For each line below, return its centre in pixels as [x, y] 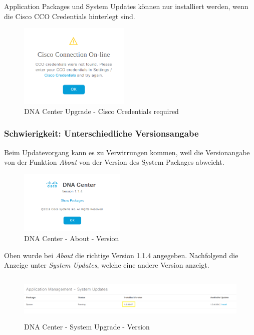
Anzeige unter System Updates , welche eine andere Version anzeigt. [107, 265]
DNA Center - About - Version [72, 238]
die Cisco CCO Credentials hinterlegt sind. [70, 16]
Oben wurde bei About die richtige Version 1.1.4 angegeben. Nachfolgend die [121, 255]
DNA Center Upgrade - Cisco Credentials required [101, 111]
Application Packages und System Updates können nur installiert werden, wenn [126, 6]
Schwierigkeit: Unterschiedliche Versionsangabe [101, 133]
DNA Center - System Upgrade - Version [87, 327]
